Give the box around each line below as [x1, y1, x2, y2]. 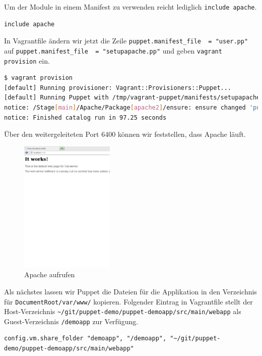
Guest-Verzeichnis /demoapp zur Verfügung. [4, 316, 139, 326]
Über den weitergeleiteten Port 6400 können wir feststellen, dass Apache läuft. [4, 129, 246, 139]
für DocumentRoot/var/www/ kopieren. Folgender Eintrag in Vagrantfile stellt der [4, 296, 253, 307]
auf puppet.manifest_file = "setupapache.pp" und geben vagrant [4, 45, 222, 56]
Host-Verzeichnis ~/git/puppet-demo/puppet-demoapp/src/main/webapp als [4, 306, 241, 317]
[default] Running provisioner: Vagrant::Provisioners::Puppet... [4, 84, 232, 91]
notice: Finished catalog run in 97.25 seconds [4, 114, 167, 121]
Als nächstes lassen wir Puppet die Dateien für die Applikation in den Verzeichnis [4, 286, 257, 296]
